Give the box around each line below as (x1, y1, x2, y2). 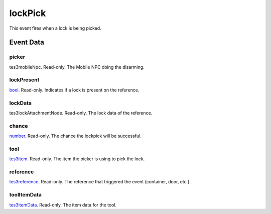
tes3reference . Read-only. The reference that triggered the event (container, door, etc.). (9, 179, 191, 185)
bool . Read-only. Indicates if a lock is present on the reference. (9, 87, 140, 93)
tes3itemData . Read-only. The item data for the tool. (9, 201, 117, 208)
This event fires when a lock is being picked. (9, 25, 101, 31)
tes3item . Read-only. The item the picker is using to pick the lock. (9, 156, 145, 162)
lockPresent (9, 76, 40, 83)
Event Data (9, 38, 45, 47)
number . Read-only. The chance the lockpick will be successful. (9, 133, 142, 139)
